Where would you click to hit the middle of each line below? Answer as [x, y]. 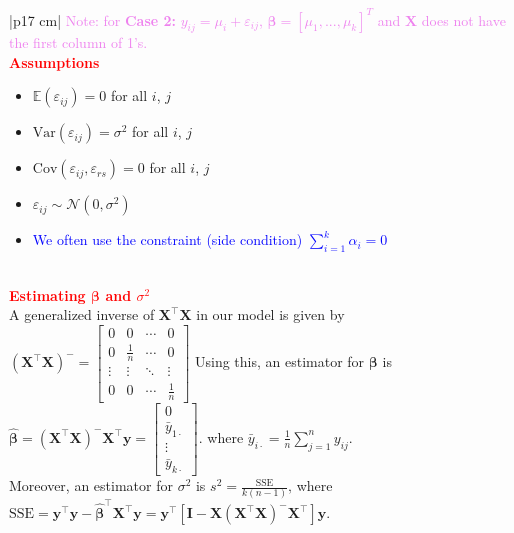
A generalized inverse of [82, 314]
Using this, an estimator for [280, 361]
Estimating [47, 294]
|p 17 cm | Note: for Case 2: [93, 19]
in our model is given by [270, 314]
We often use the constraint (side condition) [167, 239]
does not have [463, 19]
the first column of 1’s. [78, 42]
